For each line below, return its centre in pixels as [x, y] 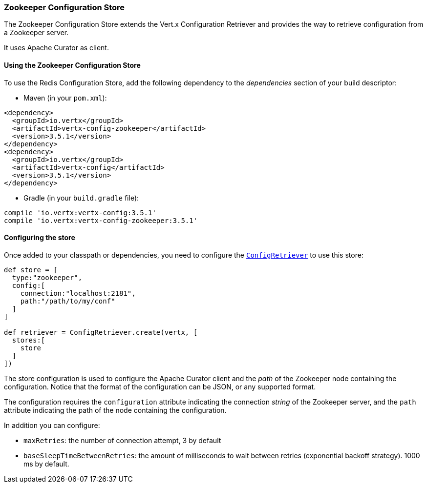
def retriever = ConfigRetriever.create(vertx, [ [101, 332]
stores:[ [29, 340]
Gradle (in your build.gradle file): [81, 198]
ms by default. [46, 464]
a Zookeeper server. [36, 33]
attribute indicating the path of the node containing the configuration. [115, 410]
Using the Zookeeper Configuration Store [72, 65]
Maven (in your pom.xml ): [65, 98]
